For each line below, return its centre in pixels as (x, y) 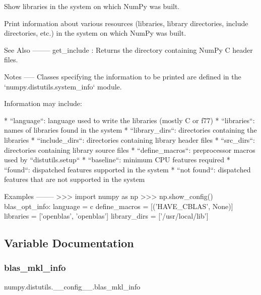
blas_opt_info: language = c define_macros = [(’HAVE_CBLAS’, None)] (119, 206)
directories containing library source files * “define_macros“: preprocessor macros (130, 150)
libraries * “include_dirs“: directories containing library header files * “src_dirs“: (129, 139)
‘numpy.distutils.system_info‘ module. (63, 86)
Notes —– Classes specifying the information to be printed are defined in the (123, 76)
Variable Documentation (69, 243)
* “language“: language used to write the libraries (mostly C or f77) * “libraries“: (129, 120)
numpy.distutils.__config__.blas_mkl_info (72, 286)
